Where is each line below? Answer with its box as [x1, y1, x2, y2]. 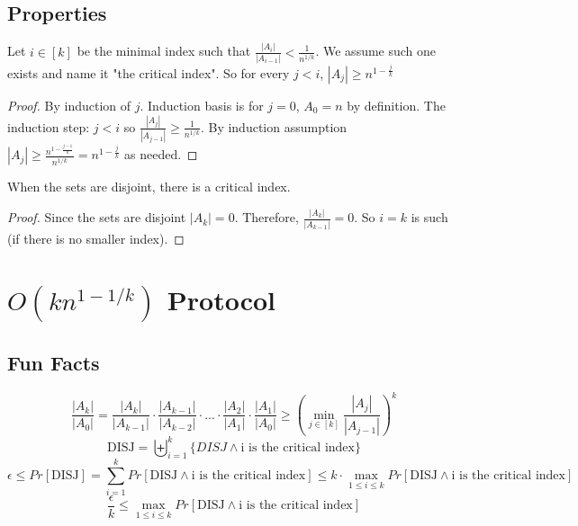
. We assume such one [315, 41, 437, 60]
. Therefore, [234, 208, 299, 227]
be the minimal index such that [77, 41, 251, 60]
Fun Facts [7, 348, 100, 376]
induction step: [7, 117, 90, 136]
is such [411, 208, 448, 227]
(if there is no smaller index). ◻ [7, 228, 185, 247]
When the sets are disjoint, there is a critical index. [7, 177, 291, 196]
